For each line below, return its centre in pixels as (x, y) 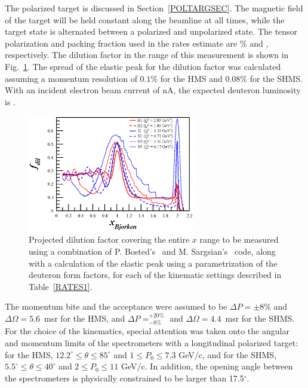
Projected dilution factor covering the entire (109, 239)
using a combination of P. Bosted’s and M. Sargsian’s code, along (152, 251)
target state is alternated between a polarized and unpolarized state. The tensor (151, 31)
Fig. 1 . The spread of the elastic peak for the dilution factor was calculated (143, 66)
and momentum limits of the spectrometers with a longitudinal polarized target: (152, 342)
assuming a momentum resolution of (71, 78)
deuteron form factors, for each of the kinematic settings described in (155, 275)
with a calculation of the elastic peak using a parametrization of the (153, 263)
